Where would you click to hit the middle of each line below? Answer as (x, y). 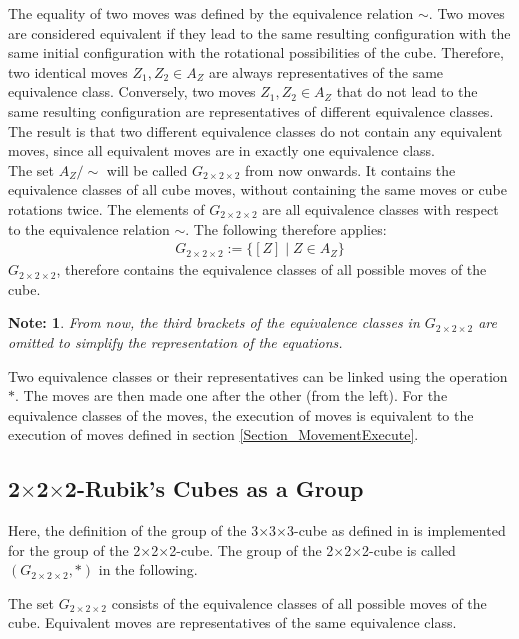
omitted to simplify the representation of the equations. (175, 341)
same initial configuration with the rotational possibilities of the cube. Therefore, (256, 52)
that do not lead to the (407, 91)
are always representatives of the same (326, 71)
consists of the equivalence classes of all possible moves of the (299, 602)
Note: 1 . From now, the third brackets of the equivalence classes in (214, 322)
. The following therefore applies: (286, 228)
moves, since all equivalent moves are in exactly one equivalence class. (221, 150)
